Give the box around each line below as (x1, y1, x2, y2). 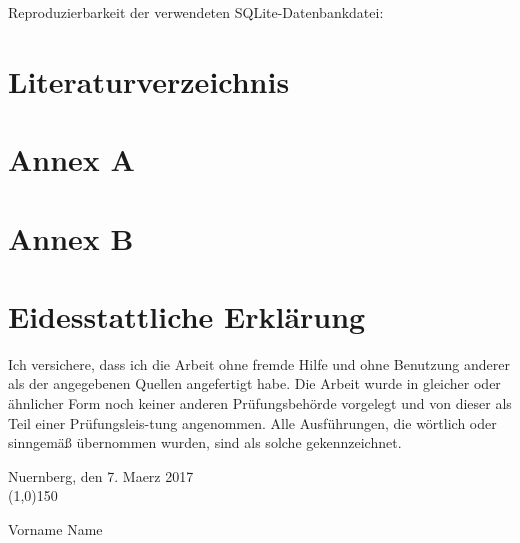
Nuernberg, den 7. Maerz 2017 (8, 465, 194, 486)
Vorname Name (8, 519, 103, 539)
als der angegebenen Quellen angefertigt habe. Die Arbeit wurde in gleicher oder (8, 373, 501, 394)
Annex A (8, 139, 135, 180)
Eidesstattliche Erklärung (8, 295, 366, 336)
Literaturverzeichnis (8, 60, 290, 101)
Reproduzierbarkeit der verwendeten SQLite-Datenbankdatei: (8, 2, 384, 22)
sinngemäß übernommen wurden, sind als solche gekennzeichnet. (8, 432, 402, 453)
